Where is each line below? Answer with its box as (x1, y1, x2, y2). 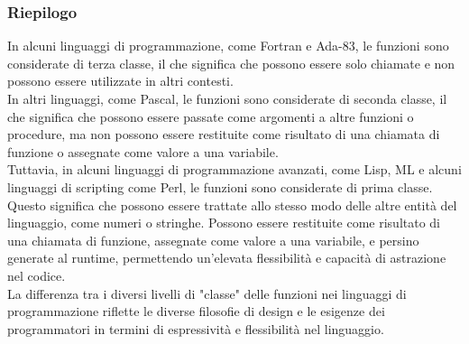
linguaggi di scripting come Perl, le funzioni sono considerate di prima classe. (7, 177, 433, 196)
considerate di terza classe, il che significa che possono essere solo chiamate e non (7, 53, 455, 72)
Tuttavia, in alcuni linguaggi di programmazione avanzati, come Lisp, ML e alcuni (7, 160, 462, 179)
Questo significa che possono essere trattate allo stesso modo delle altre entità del (7, 195, 457, 214)
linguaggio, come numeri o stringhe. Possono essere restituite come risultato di (7, 213, 441, 232)
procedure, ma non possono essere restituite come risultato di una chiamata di (7, 125, 440, 144)
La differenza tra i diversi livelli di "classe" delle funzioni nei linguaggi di (7, 284, 407, 302)
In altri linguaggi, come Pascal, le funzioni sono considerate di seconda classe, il (7, 89, 447, 107)
